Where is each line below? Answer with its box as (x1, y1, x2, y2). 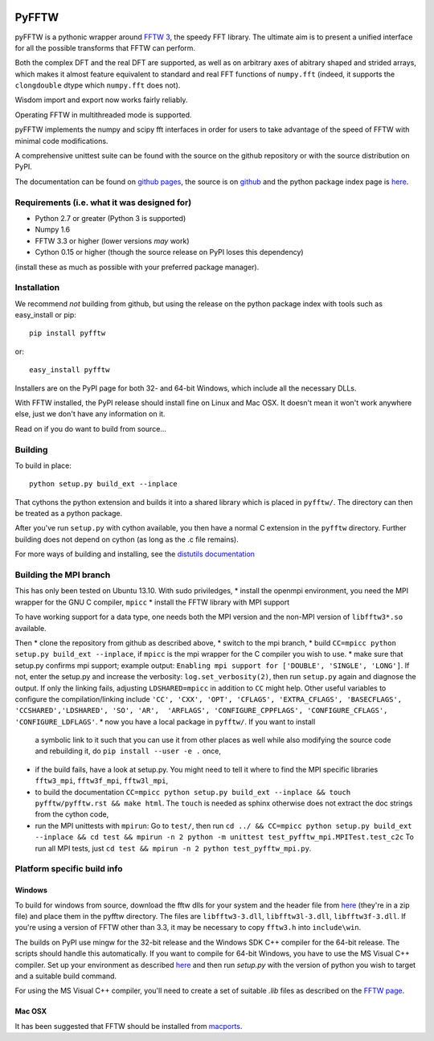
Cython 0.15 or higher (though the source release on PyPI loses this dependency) (35, 248, 305, 257)
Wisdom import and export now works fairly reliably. (14, 95, 188, 105)
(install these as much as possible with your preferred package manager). (14, 262, 260, 272)
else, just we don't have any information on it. (14, 409, 166, 419)
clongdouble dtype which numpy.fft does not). (14, 80, 181, 90)
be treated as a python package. (14, 509, 123, 518)
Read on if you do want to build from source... (14, 424, 166, 433)
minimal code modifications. (14, 136, 108, 145)
